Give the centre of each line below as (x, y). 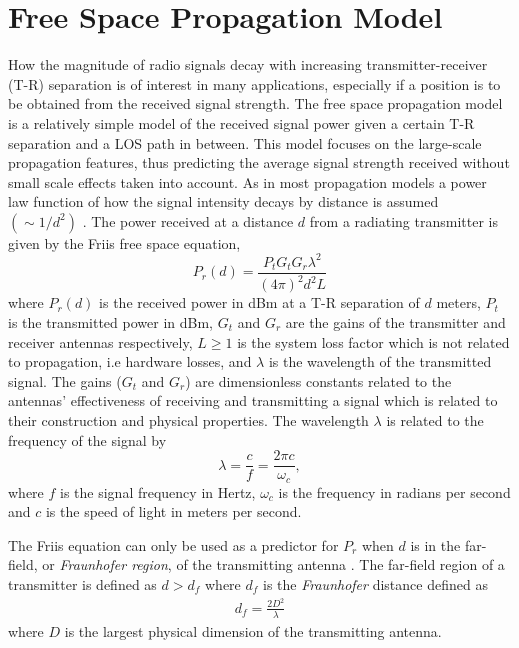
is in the (435, 544)
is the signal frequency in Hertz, (158, 491)
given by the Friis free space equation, (124, 242)
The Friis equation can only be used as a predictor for (173, 544)
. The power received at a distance (188, 220)
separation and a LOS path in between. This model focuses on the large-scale (245, 142)
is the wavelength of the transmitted (380, 361)
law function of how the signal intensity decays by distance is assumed (223, 201)
